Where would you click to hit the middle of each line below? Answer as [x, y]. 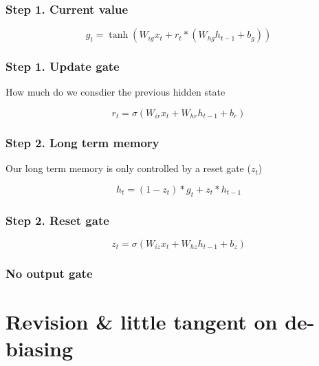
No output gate [49, 273]
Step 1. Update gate [63, 66]
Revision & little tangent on [142, 321]
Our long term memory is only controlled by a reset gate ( [128, 168]
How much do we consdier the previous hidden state [115, 92]
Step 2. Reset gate [57, 220]
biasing [40, 348]
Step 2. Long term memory [82, 142]
